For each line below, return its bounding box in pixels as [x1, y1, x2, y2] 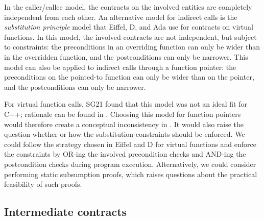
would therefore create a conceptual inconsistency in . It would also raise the [4, 118, 244, 129]
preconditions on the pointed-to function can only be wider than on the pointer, [4, 71, 254, 82]
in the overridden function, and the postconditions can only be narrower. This [4, 51, 248, 62]
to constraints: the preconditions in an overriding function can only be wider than [4, 41, 260, 52]
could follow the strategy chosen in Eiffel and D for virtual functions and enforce [4, 138, 256, 149]
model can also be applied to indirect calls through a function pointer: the [4, 61, 236, 72]
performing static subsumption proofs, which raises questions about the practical [4, 168, 257, 179]
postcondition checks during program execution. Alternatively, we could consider [4, 158, 256, 169]
